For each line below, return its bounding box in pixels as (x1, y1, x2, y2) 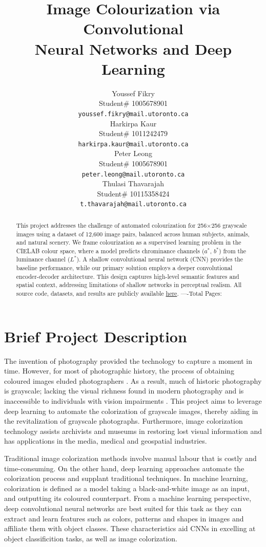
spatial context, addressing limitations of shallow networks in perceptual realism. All (16, 280, 242, 289)
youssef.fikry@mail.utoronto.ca (78, 110, 189, 118)
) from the (218, 246, 247, 255)
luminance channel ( (16, 255, 70, 264)
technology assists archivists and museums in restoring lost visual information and (4, 425, 262, 436)
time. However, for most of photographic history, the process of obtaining (4, 365, 234, 376)
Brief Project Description (4, 325, 187, 346)
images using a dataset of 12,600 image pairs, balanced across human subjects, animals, (16, 229, 250, 238)
